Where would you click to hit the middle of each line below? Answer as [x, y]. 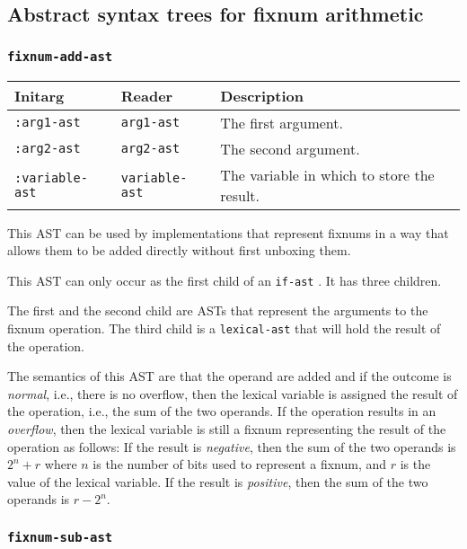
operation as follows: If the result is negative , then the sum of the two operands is [232, 446]
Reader [147, 95]
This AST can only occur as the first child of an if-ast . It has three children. [225, 280]
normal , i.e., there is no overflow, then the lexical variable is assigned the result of [233, 393]
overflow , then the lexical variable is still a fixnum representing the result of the [227, 429]
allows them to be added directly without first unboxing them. [179, 250]
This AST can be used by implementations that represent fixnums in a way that [228, 232]
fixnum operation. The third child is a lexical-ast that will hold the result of [224, 328]
